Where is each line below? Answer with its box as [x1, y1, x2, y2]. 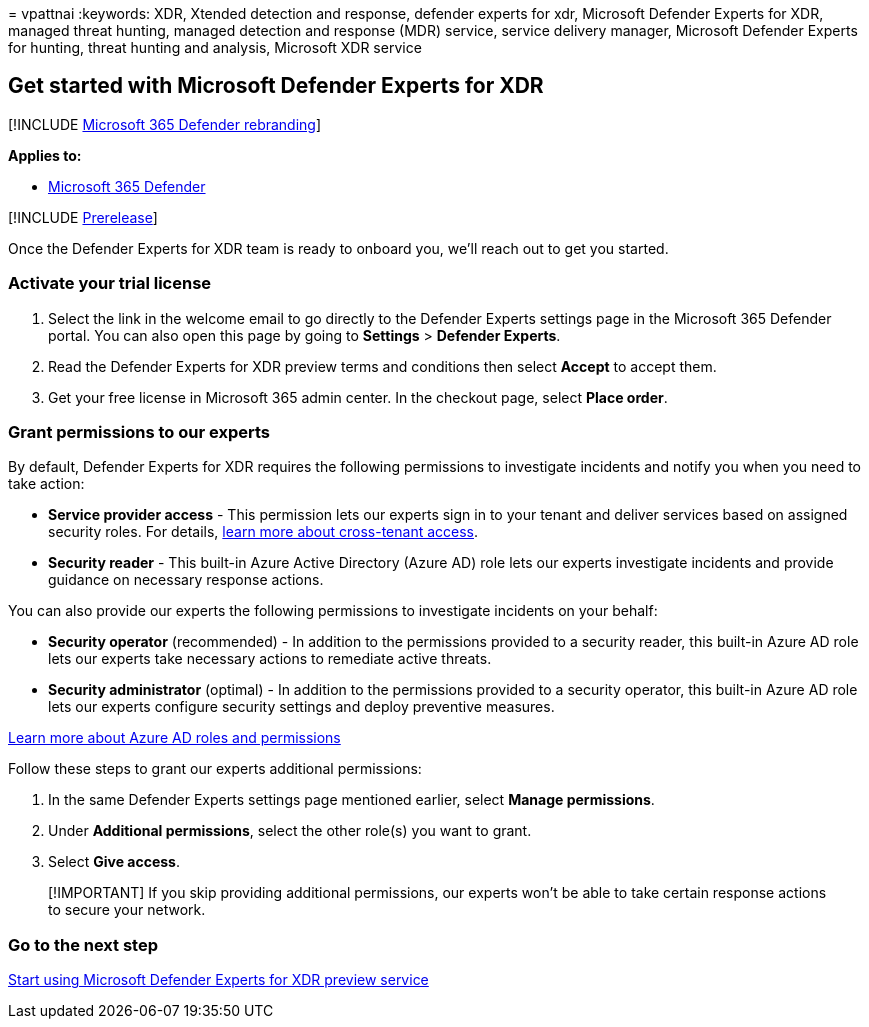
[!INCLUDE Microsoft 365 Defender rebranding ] [8, 115, 322, 133]
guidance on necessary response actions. [48, 571, 324, 589]
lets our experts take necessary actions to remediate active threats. [48, 650, 492, 668]
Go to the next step [8, 934, 158, 955]
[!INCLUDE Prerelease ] [8, 208, 158, 226]
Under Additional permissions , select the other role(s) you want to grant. [48, 822, 532, 840]
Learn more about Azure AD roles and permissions [8, 729, 341, 747]
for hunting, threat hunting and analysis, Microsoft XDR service [8, 39, 422, 56]
